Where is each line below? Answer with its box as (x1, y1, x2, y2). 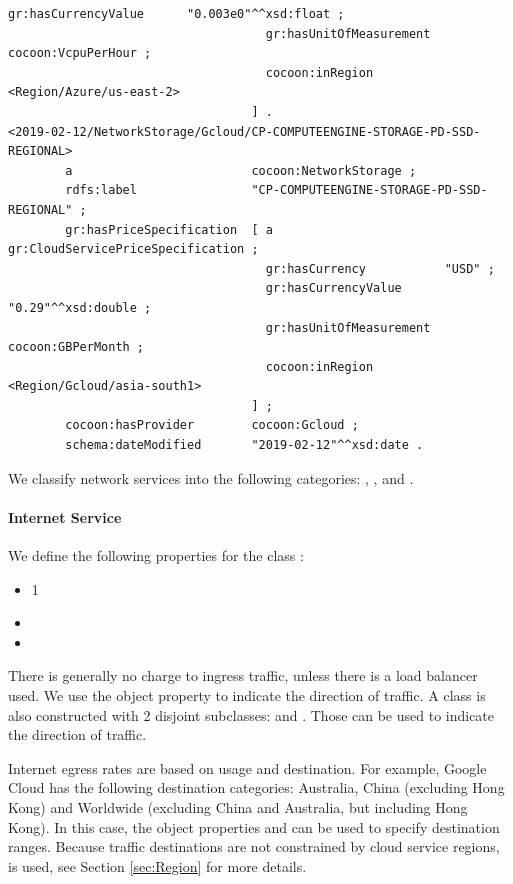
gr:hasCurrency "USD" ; (265, 261, 495, 276)
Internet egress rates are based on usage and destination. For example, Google (8, 757, 487, 778)
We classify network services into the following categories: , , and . (8, 467, 414, 488)
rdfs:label (65, 183, 137, 198)
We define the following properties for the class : (8, 545, 304, 566)
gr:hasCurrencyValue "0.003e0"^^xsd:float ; (8, 7, 345, 21)
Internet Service (8, 506, 122, 527)
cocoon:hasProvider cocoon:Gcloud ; (65, 418, 359, 433)
